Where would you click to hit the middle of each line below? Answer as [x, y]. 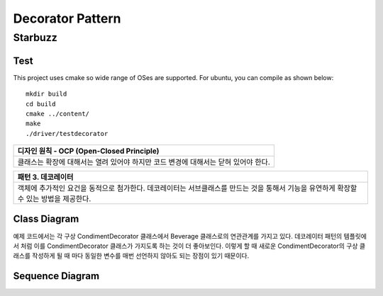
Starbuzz [35, 38]
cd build [41, 104]
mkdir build [46, 94]
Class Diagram [46, 219]
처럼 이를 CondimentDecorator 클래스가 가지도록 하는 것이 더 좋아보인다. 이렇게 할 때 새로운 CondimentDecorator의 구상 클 [193, 246]
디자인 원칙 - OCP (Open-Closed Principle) [88, 151]
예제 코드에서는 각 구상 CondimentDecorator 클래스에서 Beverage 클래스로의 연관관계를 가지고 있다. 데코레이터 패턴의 [178, 236]
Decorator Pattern [67, 18]
